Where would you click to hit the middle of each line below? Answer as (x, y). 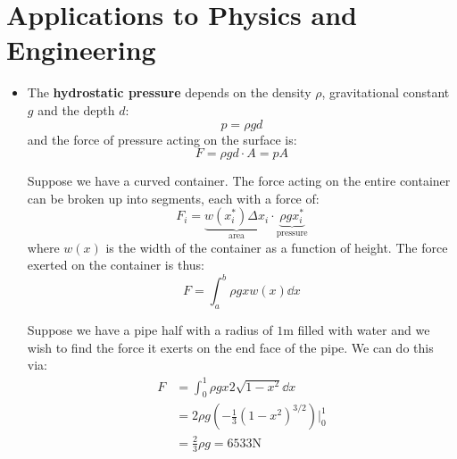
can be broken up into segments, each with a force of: (173, 198)
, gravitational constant (386, 92)
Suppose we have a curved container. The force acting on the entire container (239, 181)
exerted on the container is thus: (116, 265)
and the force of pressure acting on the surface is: (162, 139)
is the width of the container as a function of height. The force (277, 247)
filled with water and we (364, 330)
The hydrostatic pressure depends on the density (169, 92)
